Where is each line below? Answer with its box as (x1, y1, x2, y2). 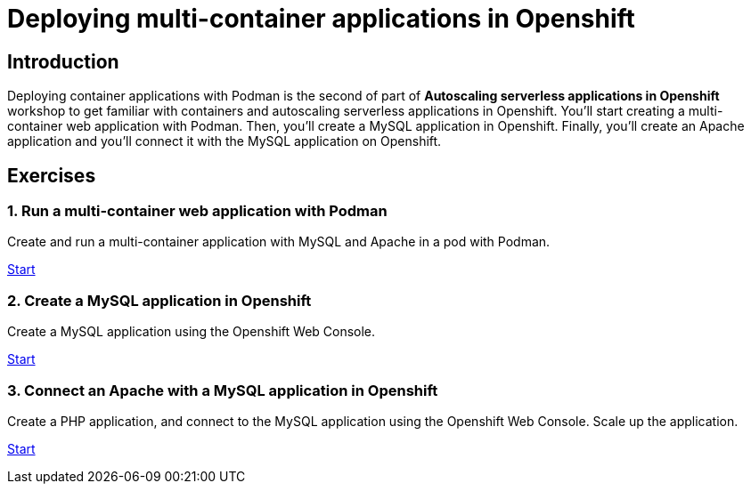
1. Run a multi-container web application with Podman (7, 202, 388, 221)
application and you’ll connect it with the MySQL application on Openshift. (7, 133, 442, 149)
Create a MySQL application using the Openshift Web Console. (7, 324, 376, 340)
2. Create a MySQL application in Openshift (7, 291, 312, 310)
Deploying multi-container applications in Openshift (7, 4, 635, 34)
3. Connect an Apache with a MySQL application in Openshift (7, 381, 438, 399)
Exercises (7, 164, 96, 187)
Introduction (7, 50, 119, 73)
